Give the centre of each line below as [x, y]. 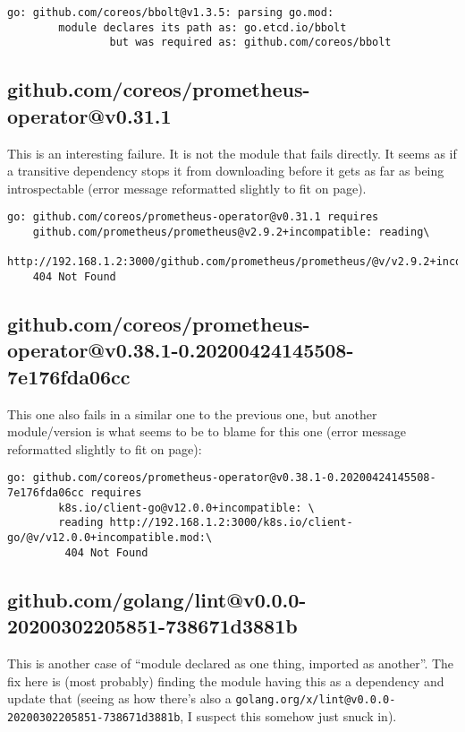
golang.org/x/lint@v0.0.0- [316, 700]
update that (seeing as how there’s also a [119, 698]
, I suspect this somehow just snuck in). [288, 715]
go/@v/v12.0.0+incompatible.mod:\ [110, 538]
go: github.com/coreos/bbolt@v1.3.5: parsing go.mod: [171, 13]
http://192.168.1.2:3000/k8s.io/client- [231, 523]
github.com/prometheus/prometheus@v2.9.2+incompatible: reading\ [231, 232]
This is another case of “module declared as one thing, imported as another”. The [231, 663]
